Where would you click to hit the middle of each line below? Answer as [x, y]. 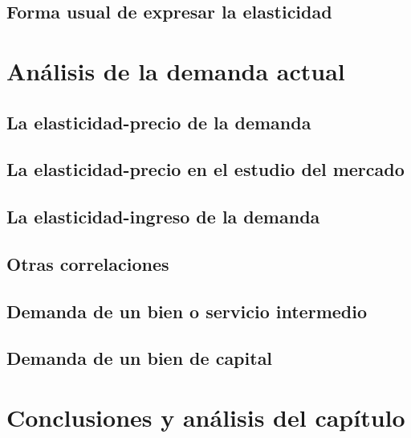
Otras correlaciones [88, 263]
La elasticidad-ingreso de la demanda [163, 217]
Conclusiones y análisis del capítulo [206, 418]
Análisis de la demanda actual [176, 70]
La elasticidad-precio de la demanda [159, 122]
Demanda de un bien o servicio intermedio [187, 311]
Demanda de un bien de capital [140, 358]
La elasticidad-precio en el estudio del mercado [205, 169]
